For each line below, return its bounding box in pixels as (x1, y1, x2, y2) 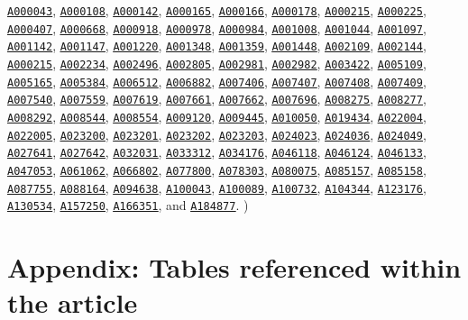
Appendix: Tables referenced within (7, 249, 462, 286)
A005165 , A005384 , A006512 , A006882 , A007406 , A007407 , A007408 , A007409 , (7, 71, 427, 90)
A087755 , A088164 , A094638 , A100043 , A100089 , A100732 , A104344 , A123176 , (7, 178, 427, 197)
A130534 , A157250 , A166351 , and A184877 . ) (7, 196, 249, 215)
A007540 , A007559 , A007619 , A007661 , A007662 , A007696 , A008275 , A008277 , (7, 89, 427, 108)
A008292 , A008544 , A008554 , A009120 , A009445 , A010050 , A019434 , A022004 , (7, 106, 427, 125)
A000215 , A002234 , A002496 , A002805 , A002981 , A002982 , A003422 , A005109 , (7, 53, 427, 72)
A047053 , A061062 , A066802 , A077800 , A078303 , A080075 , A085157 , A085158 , (7, 160, 427, 178)
